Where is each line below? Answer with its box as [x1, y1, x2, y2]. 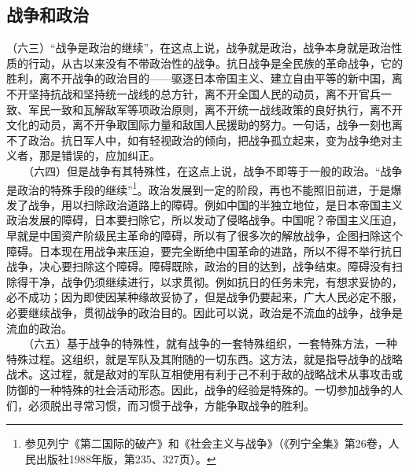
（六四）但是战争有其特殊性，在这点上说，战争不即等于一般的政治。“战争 [28, 162, 403, 179]
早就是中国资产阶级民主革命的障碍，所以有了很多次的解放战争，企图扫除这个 [6, 227, 403, 243]
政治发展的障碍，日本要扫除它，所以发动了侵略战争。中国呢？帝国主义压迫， [6, 212, 403, 228]
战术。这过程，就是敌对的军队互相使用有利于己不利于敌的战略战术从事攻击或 [6, 366, 403, 382]
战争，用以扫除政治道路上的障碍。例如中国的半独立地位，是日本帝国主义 [28, 196, 403, 212]
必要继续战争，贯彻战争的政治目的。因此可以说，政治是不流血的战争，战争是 [6, 304, 403, 320]
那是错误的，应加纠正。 [39, 147, 160, 164]
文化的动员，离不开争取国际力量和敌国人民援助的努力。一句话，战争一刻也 [6, 116, 392, 133]
